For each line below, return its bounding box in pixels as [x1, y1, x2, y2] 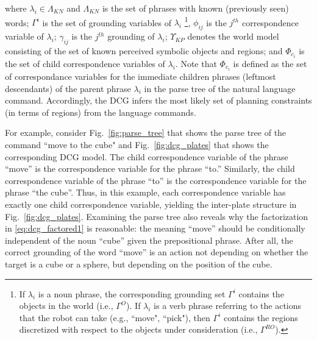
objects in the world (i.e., [19, 299, 113, 312]
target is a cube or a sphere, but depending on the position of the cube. [5, 257, 272, 270]
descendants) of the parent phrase [5, 82, 131, 94]
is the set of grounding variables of [42, 16, 172, 29]
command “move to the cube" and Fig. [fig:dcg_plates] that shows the [5, 138, 269, 151]
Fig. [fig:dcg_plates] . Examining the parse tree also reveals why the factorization [5, 210, 308, 222]
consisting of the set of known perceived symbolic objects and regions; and [5, 44, 283, 57]
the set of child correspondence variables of [5, 57, 165, 69]
